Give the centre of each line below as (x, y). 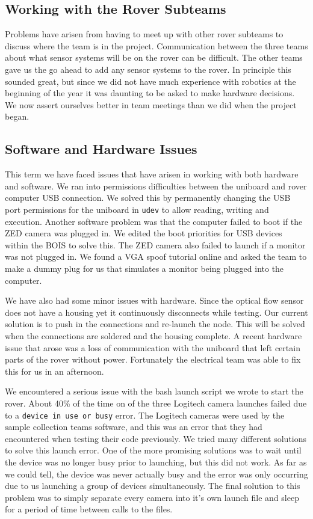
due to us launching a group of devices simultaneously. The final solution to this (153, 486)
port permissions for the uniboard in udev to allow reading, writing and (137, 209)
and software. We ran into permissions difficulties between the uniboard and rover (156, 186)
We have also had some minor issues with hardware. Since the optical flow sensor (154, 300)
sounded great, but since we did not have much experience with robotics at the (150, 81)
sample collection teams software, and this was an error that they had (134, 427)
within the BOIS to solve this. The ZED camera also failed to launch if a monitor (155, 244)
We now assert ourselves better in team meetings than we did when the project (151, 104)
